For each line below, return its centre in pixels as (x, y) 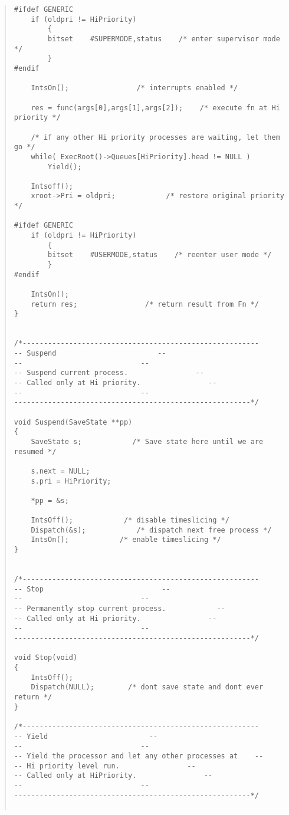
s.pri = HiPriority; (71, 481)
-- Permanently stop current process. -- (119, 609)
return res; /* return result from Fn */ (145, 304)
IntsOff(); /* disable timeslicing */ (130, 520)
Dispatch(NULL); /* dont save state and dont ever (147, 687)
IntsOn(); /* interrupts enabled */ (134, 88)
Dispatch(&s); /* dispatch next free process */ (151, 530)
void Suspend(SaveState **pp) (73, 422)
